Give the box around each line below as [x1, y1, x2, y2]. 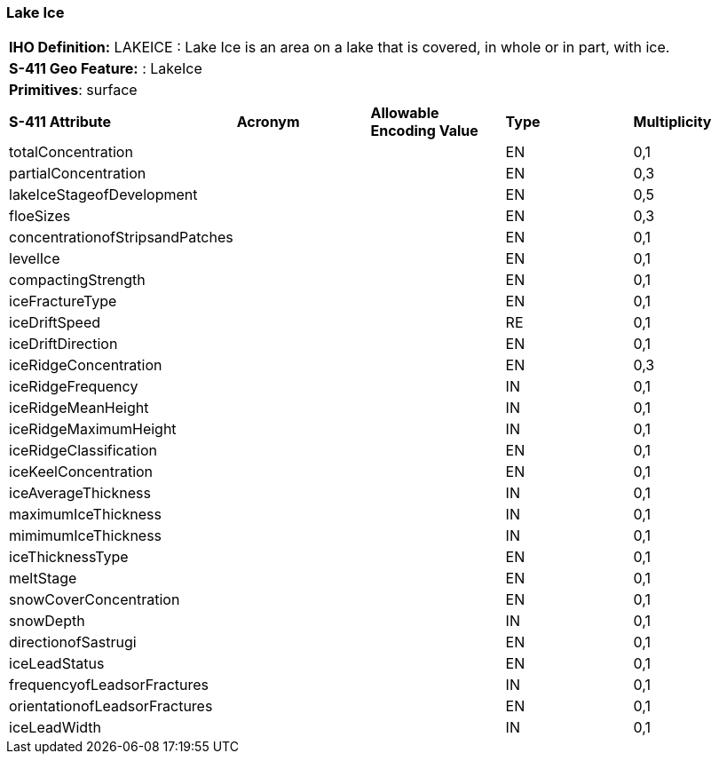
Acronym [236, 113, 300, 131]
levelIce [9, 250, 60, 268]
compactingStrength [9, 271, 146, 289]
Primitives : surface [9, 81, 138, 99]
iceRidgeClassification [9, 441, 157, 460]
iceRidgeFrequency [9, 377, 138, 396]
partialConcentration [9, 164, 146, 183]
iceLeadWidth [9, 718, 102, 737]
